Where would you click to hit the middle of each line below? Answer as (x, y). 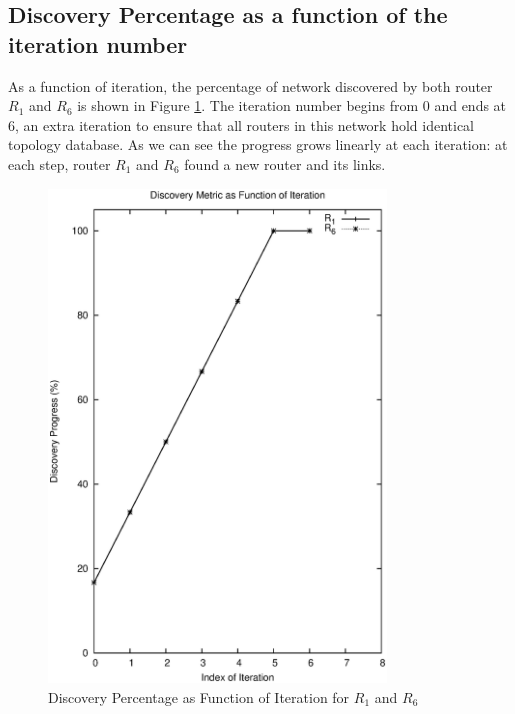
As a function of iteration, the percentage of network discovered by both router (250, 85)
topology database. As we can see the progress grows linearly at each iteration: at (258, 144)
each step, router (59, 163)
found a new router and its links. (285, 163)
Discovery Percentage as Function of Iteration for (199, 696)
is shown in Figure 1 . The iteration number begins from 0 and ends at (292, 105)
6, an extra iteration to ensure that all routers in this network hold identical (241, 124)
